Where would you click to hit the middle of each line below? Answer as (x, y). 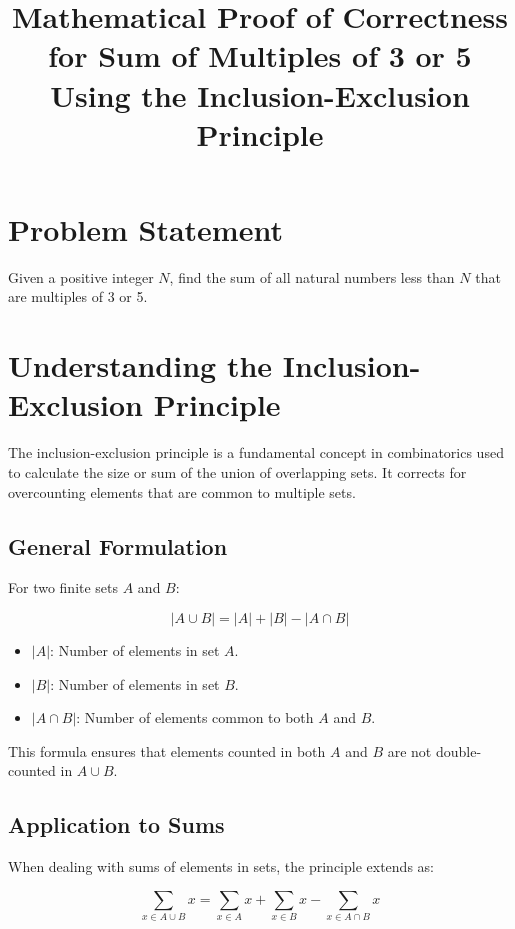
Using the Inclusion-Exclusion (260, 94)
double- (458, 750)
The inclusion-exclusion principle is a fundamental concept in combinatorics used (256, 452)
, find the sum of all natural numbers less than (312, 276)
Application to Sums (116, 824)
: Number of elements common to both (195, 717)
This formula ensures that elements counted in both (167, 750)
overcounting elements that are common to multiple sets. (182, 491)
